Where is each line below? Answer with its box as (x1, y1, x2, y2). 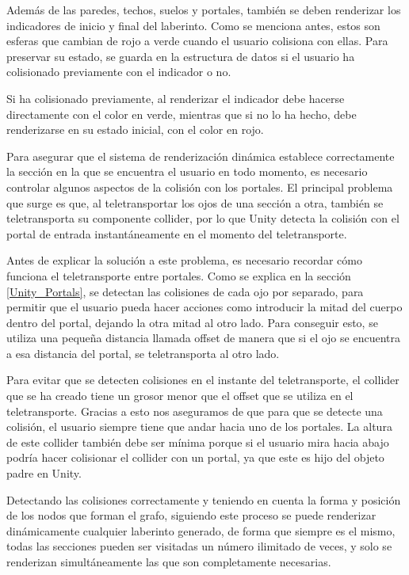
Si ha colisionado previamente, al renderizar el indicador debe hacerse (6, 89, 345, 106)
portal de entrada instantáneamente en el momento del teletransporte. (6, 225, 347, 242)
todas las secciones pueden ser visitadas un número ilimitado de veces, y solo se (6, 538, 392, 554)
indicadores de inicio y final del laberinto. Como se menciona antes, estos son (6, 17, 380, 33)
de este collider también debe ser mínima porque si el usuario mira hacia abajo (6, 433, 389, 450)
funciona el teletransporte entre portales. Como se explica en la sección (6, 267, 351, 284)
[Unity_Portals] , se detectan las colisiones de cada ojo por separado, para (6, 283, 364, 299)
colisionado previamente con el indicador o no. (6, 63, 231, 80)
